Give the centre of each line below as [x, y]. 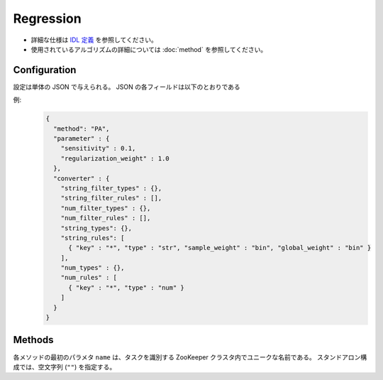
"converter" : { [82, 178]
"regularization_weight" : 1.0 [115, 158]
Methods [33, 340]
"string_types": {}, [96, 228]
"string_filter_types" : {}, [111, 188]
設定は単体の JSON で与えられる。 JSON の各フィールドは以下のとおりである [127, 87]
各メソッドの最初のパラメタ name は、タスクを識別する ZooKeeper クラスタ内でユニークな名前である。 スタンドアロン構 [190, 357]
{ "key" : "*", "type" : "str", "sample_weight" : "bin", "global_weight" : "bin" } [220, 248]
